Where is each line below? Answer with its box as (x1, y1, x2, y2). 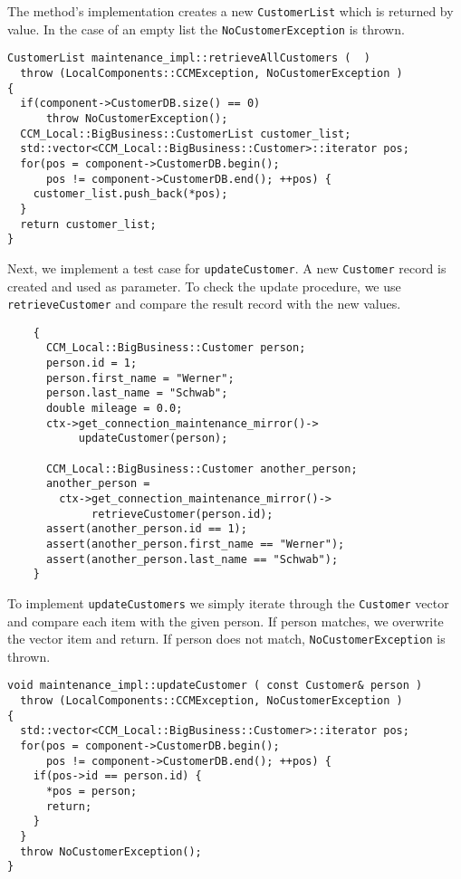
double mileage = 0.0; (45, 402, 183, 416)
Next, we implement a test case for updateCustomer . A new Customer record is (7, 258, 447, 277)
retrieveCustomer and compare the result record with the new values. (7, 294, 401, 313)
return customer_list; (20, 217, 157, 231)
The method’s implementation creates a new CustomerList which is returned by (7, 2, 454, 20)
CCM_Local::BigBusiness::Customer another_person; (45, 462, 358, 475)
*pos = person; (45, 785, 138, 798)
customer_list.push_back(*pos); (33, 187, 228, 201)
